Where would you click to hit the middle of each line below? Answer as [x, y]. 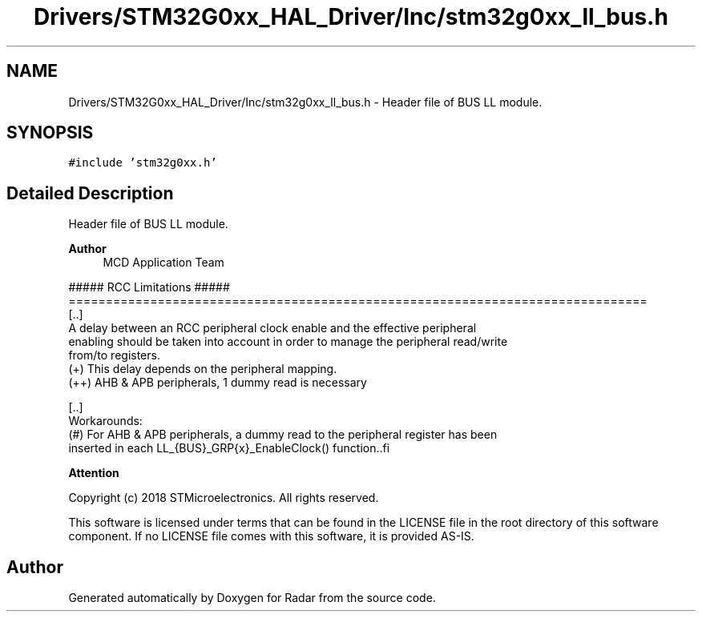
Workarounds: [105, 421]
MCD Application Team [163, 263]
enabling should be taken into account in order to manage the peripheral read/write [288, 342]
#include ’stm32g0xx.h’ [143, 163]
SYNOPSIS [50, 133]
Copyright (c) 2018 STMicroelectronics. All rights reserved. [224, 498]
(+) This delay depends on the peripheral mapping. [203, 369]
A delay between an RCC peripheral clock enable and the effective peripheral [272, 328]
